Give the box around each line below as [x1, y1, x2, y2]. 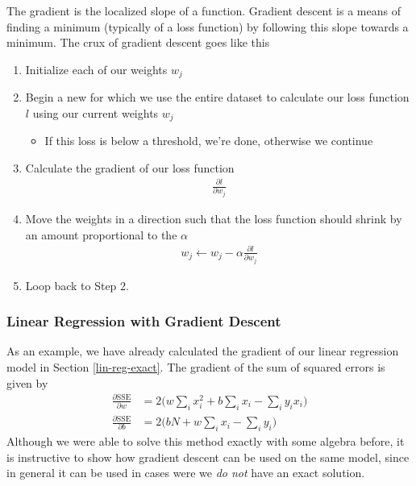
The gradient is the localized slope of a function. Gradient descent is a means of [6, 2, 401, 19]
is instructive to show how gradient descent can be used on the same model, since [6, 448, 410, 465]
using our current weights [32, 104, 159, 121]
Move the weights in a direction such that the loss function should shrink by [25, 210, 402, 226]
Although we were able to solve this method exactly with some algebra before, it [6, 432, 405, 449]
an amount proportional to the [25, 226, 177, 243]
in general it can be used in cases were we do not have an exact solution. [6, 464, 365, 481]
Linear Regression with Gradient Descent [6, 311, 281, 331]
